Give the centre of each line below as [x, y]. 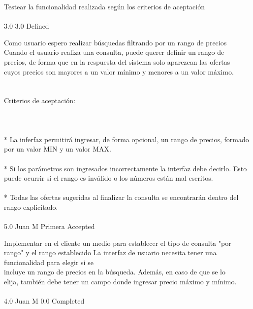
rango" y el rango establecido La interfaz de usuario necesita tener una [110, 252]
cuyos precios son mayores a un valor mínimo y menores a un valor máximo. [119, 71]
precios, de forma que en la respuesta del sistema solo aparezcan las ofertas [117, 61]
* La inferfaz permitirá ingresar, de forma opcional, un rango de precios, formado [126, 139]
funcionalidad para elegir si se [49, 262]
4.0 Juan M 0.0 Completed [44, 301]
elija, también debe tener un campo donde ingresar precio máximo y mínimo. [120, 282]
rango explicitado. [31, 207]
